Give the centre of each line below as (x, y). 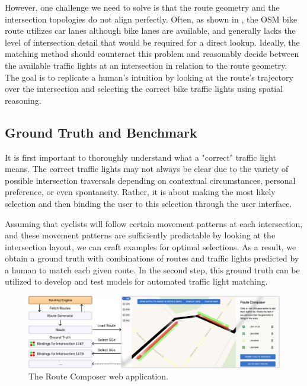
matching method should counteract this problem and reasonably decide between (152, 54)
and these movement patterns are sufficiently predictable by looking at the (140, 235)
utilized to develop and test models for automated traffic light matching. (136, 281)
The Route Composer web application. (98, 376)
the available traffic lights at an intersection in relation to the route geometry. (146, 65)
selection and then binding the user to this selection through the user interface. (148, 203)
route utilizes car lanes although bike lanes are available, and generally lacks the (150, 31)
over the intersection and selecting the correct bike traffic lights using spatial (144, 89)
